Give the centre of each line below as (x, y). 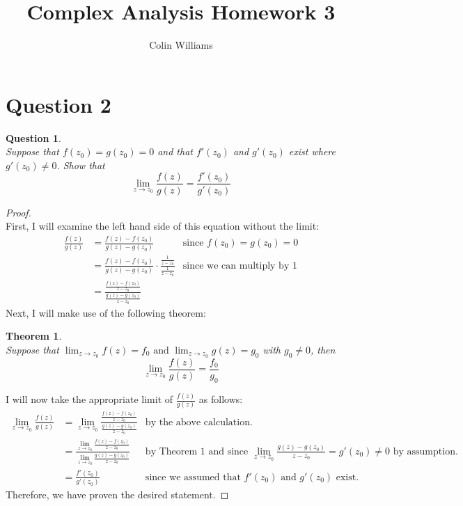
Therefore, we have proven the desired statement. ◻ (117, 495)
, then (323, 349)
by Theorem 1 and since (197, 451)
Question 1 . (33, 137)
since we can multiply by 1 (240, 266)
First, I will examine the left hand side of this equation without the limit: (163, 226)
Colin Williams (181, 45)
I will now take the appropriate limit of (89, 399)
